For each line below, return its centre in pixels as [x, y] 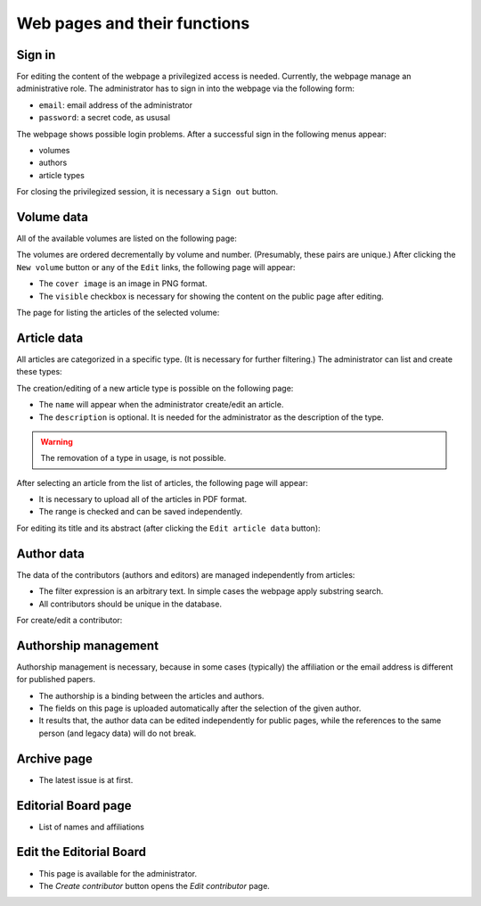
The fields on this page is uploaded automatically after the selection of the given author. [200, 708]
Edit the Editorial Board [82, 852]
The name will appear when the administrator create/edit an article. [161, 405]
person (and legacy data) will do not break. [118, 733]
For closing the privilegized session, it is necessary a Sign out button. [147, 192]
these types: [39, 372]
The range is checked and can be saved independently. [141, 512]
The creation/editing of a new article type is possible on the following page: [155, 388]
